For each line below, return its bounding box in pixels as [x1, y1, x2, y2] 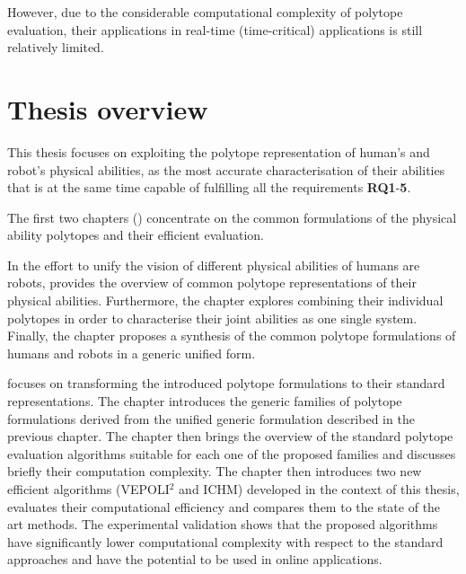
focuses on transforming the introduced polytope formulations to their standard [7, 374, 445, 393]
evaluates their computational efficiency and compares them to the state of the [7, 497, 441, 516]
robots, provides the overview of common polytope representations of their [7, 273, 417, 292]
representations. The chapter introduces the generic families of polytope [7, 392, 402, 411]
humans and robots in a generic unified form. [7, 343, 256, 362]
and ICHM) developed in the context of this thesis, [179, 480, 460, 498]
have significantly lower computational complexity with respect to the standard [7, 532, 444, 551]
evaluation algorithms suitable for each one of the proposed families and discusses [7, 444, 456, 463]
